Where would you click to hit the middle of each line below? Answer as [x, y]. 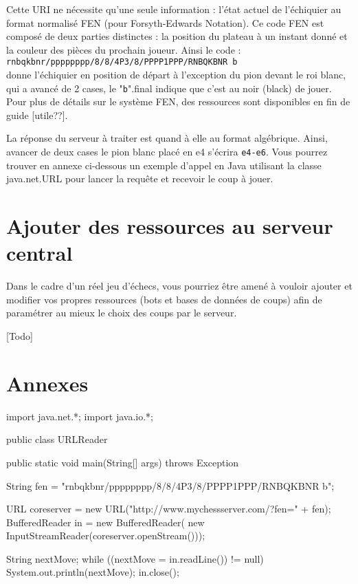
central [40, 253]
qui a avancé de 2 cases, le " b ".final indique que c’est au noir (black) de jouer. [169, 88]
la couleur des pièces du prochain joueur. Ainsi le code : [124, 49]
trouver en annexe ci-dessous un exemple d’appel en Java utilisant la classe [164, 165]
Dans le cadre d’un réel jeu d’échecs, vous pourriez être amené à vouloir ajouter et [179, 286]
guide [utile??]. [37, 115]
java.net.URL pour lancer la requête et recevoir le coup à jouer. [140, 179]
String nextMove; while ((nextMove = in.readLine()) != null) [135, 558]
